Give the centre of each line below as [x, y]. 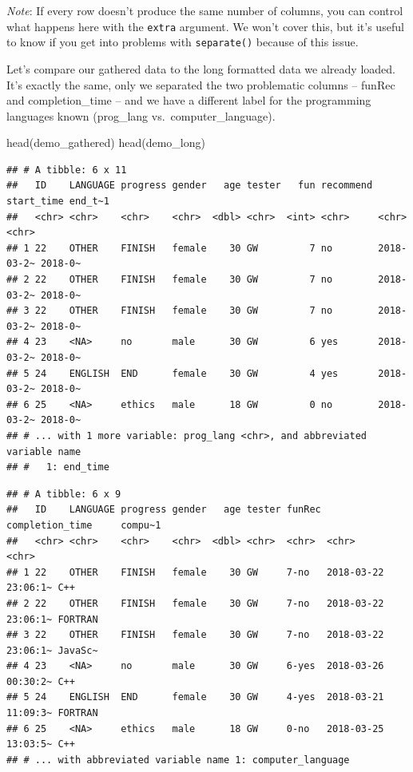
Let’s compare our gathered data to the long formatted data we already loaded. [201, 68]
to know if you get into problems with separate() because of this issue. [183, 42]
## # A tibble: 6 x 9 [64, 494]
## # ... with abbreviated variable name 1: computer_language [178, 760]
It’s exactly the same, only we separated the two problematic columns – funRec [201, 84]
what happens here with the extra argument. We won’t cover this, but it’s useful [205, 26]
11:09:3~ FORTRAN [52, 713]
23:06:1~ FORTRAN [52, 619]
